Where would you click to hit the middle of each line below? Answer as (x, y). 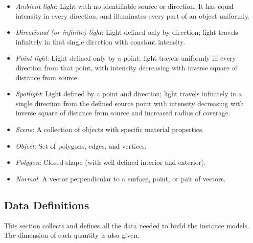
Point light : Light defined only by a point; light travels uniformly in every (126, 58)
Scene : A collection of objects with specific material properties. (110, 129)
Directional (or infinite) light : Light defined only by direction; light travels (127, 32)
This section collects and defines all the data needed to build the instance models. (126, 225)
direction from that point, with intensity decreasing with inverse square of (126, 67)
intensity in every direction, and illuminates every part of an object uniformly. (133, 15)
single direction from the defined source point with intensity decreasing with (130, 103)
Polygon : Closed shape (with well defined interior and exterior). (111, 162)
